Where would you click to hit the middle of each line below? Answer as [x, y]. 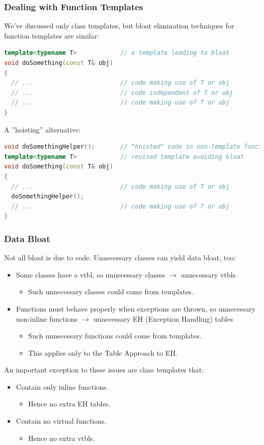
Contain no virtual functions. [61, 421]
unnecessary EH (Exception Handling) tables [163, 318]
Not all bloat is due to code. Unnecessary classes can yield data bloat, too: [120, 258]
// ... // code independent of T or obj [122, 93]
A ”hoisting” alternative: [42, 129]
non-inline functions [47, 318]
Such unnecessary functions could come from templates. [115, 336]
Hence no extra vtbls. [61, 438]
